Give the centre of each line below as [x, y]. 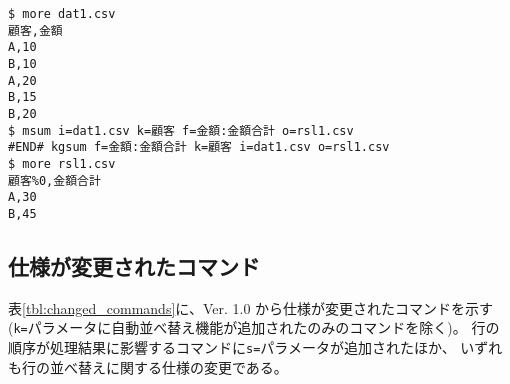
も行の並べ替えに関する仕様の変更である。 [148, 366]
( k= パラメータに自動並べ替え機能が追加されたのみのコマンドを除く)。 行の [254, 327]
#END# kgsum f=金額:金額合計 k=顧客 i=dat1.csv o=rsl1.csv [199, 147]
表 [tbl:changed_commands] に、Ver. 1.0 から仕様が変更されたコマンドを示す [251, 307]
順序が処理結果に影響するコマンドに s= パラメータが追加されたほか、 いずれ [255, 346]
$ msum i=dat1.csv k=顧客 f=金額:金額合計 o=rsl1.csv [181, 130]
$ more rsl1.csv [62, 163]
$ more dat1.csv [62, 14]
